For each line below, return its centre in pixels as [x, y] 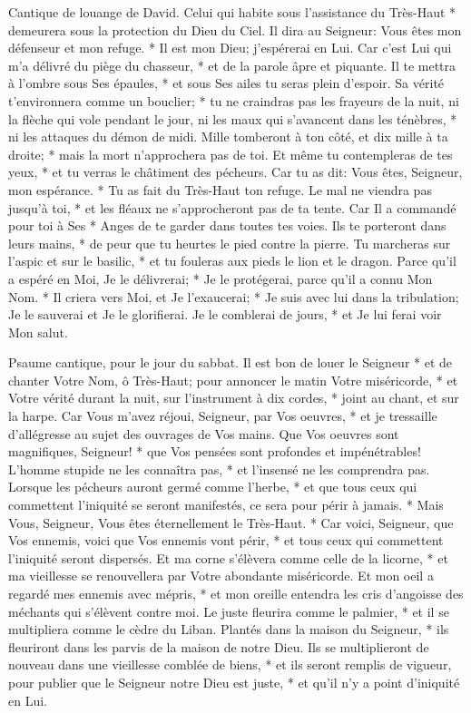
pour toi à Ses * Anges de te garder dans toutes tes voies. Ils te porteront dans [227, 225]
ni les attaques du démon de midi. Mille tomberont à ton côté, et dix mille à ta [228, 137]
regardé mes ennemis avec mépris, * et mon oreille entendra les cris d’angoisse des [236, 593]
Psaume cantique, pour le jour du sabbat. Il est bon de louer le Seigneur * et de [231, 362]
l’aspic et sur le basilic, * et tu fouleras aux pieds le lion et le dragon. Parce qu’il [232, 261]
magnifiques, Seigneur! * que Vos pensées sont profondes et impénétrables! [215, 451]
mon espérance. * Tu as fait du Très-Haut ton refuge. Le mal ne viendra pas [220, 189]
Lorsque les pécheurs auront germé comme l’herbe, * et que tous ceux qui [213, 487]
